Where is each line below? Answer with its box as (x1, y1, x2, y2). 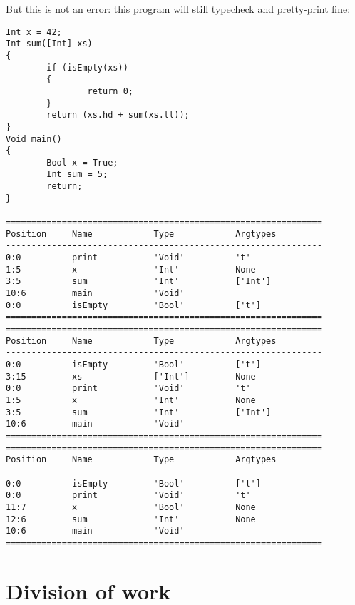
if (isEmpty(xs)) (46, 62, 128, 73)
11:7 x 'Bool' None (6, 502, 256, 512)
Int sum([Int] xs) (6, 39, 93, 49)
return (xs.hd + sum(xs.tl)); (46, 110, 190, 121)
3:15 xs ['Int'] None (6, 371, 256, 382)
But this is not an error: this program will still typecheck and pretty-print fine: (6, 1, 351, 16)
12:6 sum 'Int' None (6, 514, 256, 524)
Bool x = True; (46, 157, 118, 168)
